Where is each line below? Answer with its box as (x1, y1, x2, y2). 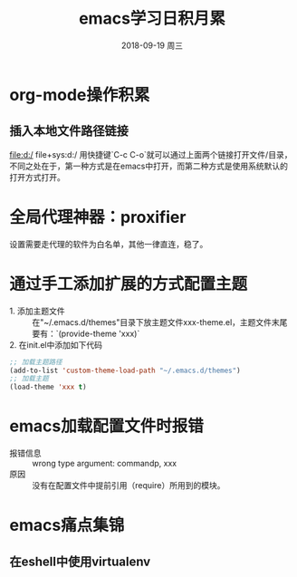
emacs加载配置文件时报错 (9, 416, 204, 437)
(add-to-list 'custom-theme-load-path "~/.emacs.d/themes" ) (9, 366, 242, 375)
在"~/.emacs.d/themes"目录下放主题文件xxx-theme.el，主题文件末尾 (32, 316, 288, 327)
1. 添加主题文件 (9, 305, 65, 316)
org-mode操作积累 (9, 84, 150, 105)
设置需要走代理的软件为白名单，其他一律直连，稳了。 (9, 238, 208, 249)
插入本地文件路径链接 (9, 123, 129, 139)
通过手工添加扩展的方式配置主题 (9, 274, 248, 294)
